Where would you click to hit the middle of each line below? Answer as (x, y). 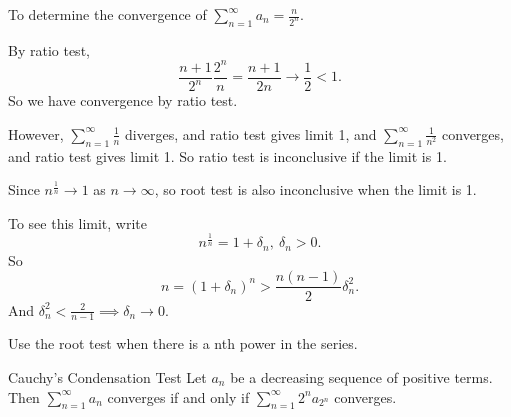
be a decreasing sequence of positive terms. (361, 376)
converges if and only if (178, 396)
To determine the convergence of (107, 14)
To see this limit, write (78, 222)
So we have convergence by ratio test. (123, 100)
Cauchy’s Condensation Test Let (107, 376)
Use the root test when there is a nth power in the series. (183, 343)
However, (36, 133)
